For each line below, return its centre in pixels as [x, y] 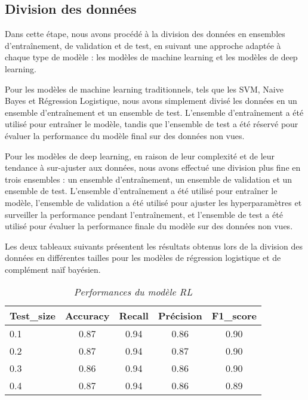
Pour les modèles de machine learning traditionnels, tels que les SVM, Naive [144, 89]
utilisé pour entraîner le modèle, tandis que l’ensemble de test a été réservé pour [152, 124]
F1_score [234, 316]
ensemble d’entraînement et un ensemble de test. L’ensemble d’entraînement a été [154, 112]
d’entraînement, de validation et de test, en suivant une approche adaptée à [143, 45]
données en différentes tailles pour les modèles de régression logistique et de [143, 258]
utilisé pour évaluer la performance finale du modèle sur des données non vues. [149, 226]
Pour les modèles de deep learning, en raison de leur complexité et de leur [140, 156]
